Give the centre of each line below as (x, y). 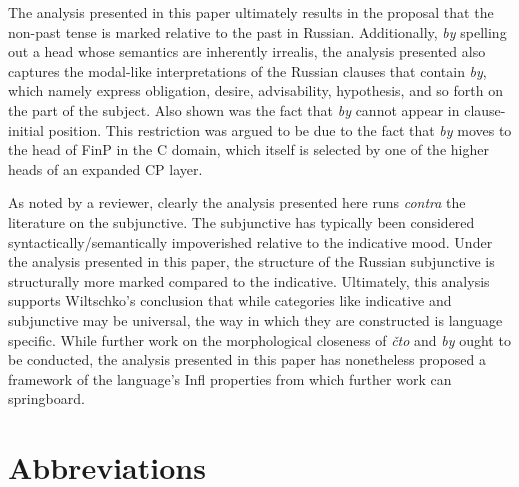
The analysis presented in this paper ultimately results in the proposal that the (251, 12)
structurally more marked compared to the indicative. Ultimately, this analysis (249, 280)
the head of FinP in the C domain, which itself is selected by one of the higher (248, 149)
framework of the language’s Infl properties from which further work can (230, 378)
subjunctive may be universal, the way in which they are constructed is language (255, 319)
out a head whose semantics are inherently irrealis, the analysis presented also (247, 51)
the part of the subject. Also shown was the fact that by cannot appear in (234, 109)
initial (26, 129)
